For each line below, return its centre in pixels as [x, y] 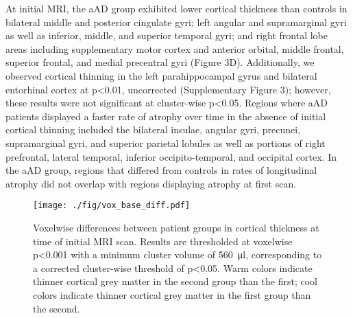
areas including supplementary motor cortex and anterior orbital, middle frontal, [175, 48]
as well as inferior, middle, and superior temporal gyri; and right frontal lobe [167, 35]
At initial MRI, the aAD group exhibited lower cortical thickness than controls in [176, 8]
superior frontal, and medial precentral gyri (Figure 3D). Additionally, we [160, 62]
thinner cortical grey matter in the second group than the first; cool [175, 281]
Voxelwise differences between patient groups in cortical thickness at [176, 227]
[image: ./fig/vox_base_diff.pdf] [112, 206]
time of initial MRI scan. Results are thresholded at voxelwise [163, 241]
